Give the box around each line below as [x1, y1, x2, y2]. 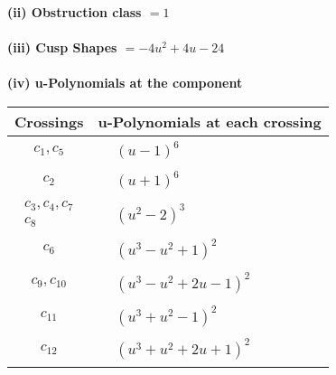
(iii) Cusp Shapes [7, 38, 117, 57]
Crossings [14, 110, 84, 132]
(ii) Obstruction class [7, 3, 142, 21]
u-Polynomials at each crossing [98, 110, 322, 132]
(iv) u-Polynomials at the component [7, 73, 243, 92]
